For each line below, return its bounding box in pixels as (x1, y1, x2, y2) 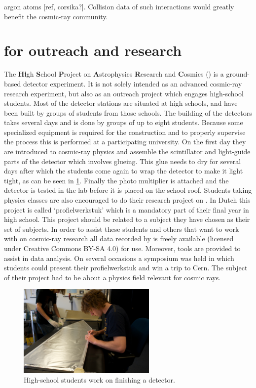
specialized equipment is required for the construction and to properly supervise (4, 127, 246, 137)
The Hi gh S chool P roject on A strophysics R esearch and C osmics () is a (4, 69, 224, 79)
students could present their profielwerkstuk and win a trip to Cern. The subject (4, 262, 248, 273)
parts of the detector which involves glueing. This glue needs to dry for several (4, 156, 241, 166)
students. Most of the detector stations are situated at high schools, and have (4, 98, 238, 108)
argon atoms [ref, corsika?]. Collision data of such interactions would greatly (4, 1, 234, 11)
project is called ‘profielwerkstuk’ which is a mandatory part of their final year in (4, 204, 249, 215)
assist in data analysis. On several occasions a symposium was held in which (4, 253, 234, 263)
